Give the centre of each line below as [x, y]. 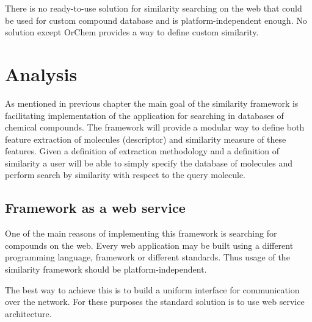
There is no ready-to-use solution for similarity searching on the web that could [154, 8]
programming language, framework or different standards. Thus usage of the [147, 257]
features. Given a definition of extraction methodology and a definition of [142, 151]
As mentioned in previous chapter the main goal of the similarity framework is [152, 103]
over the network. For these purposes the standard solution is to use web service [155, 302]
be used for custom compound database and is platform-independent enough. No [156, 20]
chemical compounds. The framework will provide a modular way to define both [155, 127]
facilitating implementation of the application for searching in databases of [144, 115]
